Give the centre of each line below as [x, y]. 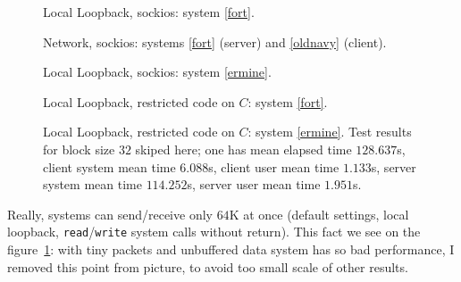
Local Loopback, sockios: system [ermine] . [157, 72]
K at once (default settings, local [319, 214]
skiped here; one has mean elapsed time [243, 149]
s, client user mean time [274, 166]
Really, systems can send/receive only [110, 214]
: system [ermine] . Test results [330, 132]
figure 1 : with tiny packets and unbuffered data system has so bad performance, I [231, 249]
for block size [79, 149]
